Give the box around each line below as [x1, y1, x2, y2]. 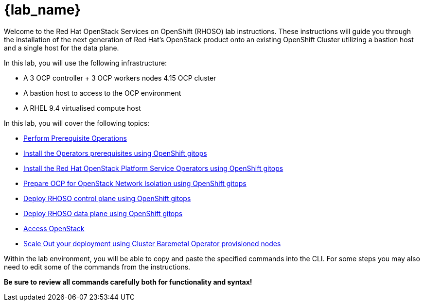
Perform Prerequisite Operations [23, 134, 127, 142]
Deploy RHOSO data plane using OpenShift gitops [23, 209, 183, 218]
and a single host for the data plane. [4, 43, 119, 52]
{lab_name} [4, 1, 81, 18]
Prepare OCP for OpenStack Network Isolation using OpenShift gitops [23, 179, 247, 187]
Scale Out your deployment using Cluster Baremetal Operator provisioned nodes [23, 239, 281, 248]
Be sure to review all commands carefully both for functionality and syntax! [4, 277, 252, 286]
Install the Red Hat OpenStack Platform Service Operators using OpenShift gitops [23, 164, 283, 172]
